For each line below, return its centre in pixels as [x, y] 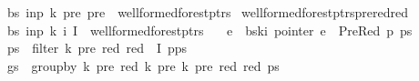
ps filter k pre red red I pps [97, 48]
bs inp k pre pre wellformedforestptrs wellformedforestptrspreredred [207, 12]
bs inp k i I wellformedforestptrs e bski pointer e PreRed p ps [209, 30]
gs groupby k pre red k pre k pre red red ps [143, 65]
